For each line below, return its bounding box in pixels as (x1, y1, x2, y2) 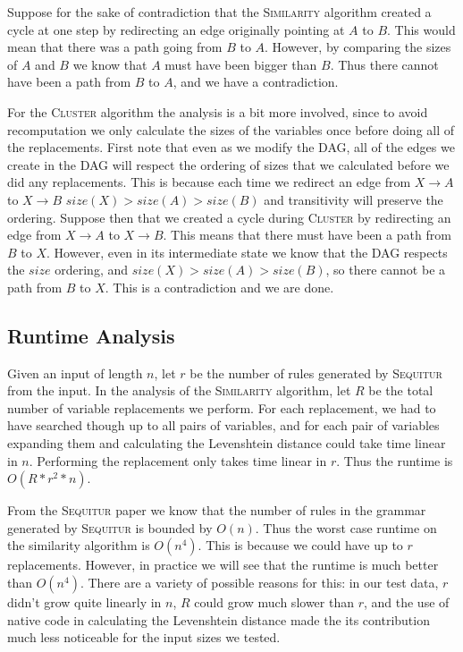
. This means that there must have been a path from (163, 225, 451, 244)
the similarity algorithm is (7, 536, 150, 555)
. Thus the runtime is (336, 451, 453, 470)
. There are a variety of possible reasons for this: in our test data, (80, 573, 439, 592)
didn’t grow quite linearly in (7, 593, 162, 612)
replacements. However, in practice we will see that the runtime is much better (7, 555, 439, 574)
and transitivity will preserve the (264, 190, 443, 208)
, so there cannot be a (325, 260, 446, 279)
